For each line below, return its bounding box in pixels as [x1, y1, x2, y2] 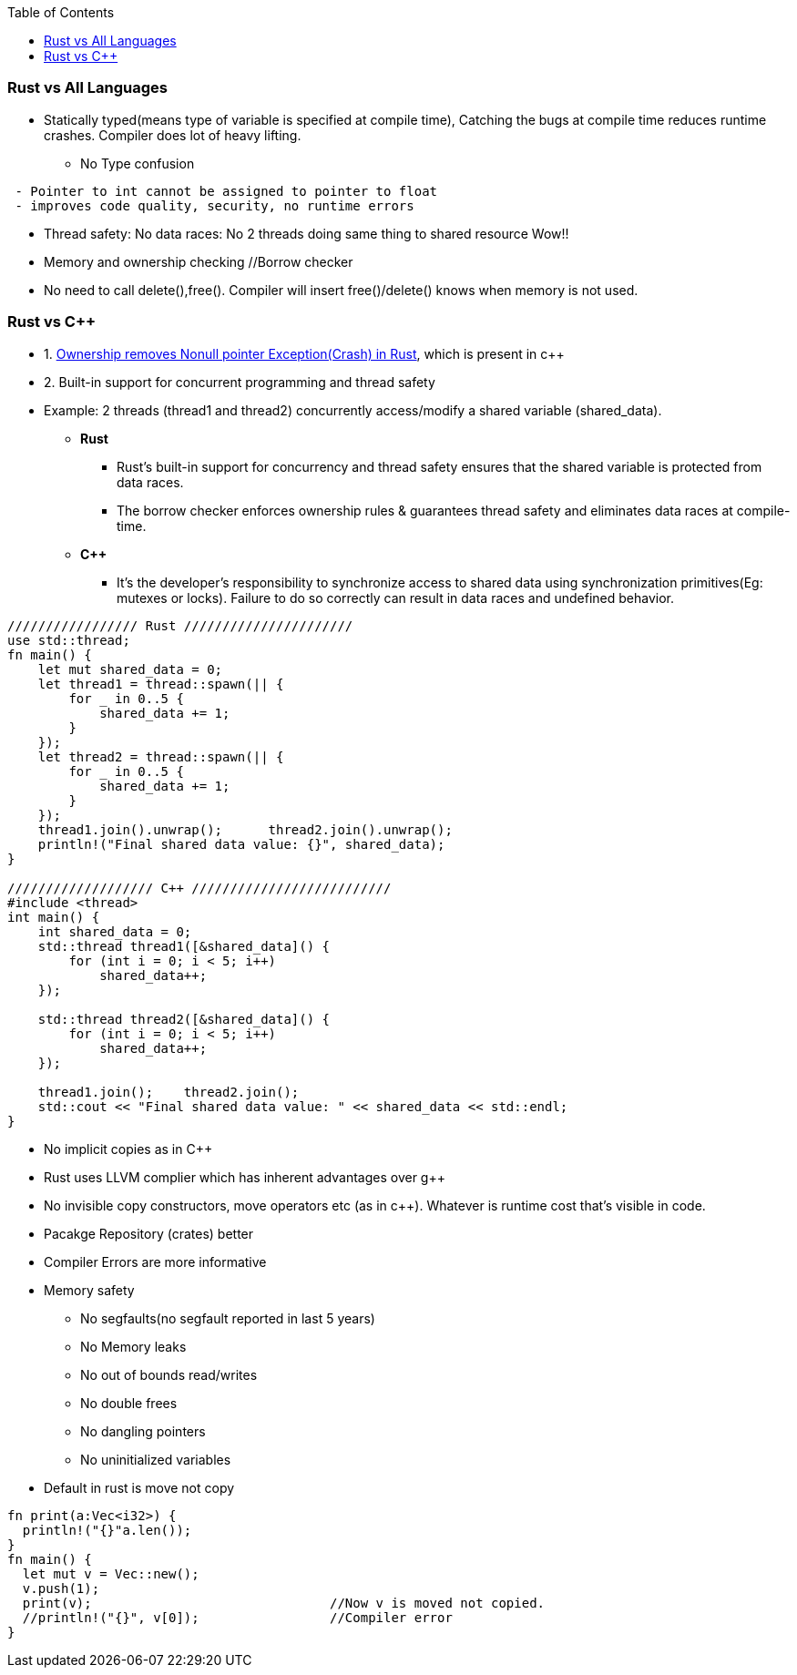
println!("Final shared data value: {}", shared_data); [37, 836, 445, 852]
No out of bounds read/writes [80, 1366, 258, 1383]
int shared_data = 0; [37, 924, 192, 939]
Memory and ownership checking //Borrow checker [44, 253, 353, 270]
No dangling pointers [80, 1423, 206, 1439]
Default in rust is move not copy [44, 1479, 235, 1496]
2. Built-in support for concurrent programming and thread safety [44, 373, 435, 390]
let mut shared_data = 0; [37, 661, 223, 677]
